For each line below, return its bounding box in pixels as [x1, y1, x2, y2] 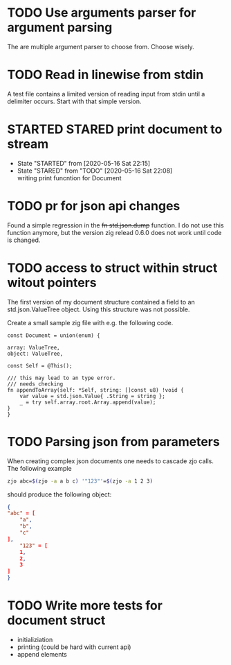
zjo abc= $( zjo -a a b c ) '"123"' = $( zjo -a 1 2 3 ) [7, 477, 154, 485]
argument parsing [7, 19, 113, 35]
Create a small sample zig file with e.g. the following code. [7, 318, 174, 327]
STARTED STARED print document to [7, 121, 223, 137]
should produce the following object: [7, 490, 112, 499]
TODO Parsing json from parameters [7, 433, 220, 449]
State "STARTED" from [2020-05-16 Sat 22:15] [17, 159, 151, 167]
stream [7, 137, 49, 152]
